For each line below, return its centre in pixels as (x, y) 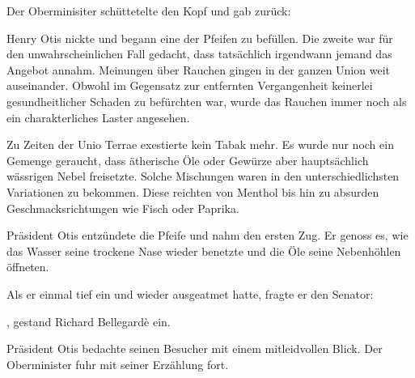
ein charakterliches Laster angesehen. (98, 117)
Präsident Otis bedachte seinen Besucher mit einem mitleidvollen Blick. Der (195, 348)
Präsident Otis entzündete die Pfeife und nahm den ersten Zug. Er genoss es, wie (207, 235)
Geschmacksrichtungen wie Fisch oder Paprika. (123, 208)
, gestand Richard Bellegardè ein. (89, 321)
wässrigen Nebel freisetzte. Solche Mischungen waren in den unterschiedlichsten (203, 176)
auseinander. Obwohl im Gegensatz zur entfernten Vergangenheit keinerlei (190, 85)
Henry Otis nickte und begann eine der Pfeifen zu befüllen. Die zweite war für (200, 38)
